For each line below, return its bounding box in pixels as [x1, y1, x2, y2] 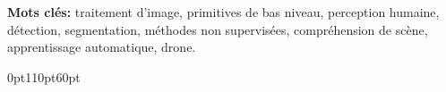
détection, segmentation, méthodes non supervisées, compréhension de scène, [7, 20, 428, 38]
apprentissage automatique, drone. [7, 38, 196, 56]
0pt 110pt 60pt [7, 67, 81, 86]
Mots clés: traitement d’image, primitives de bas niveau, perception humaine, [7, 3, 440, 21]
